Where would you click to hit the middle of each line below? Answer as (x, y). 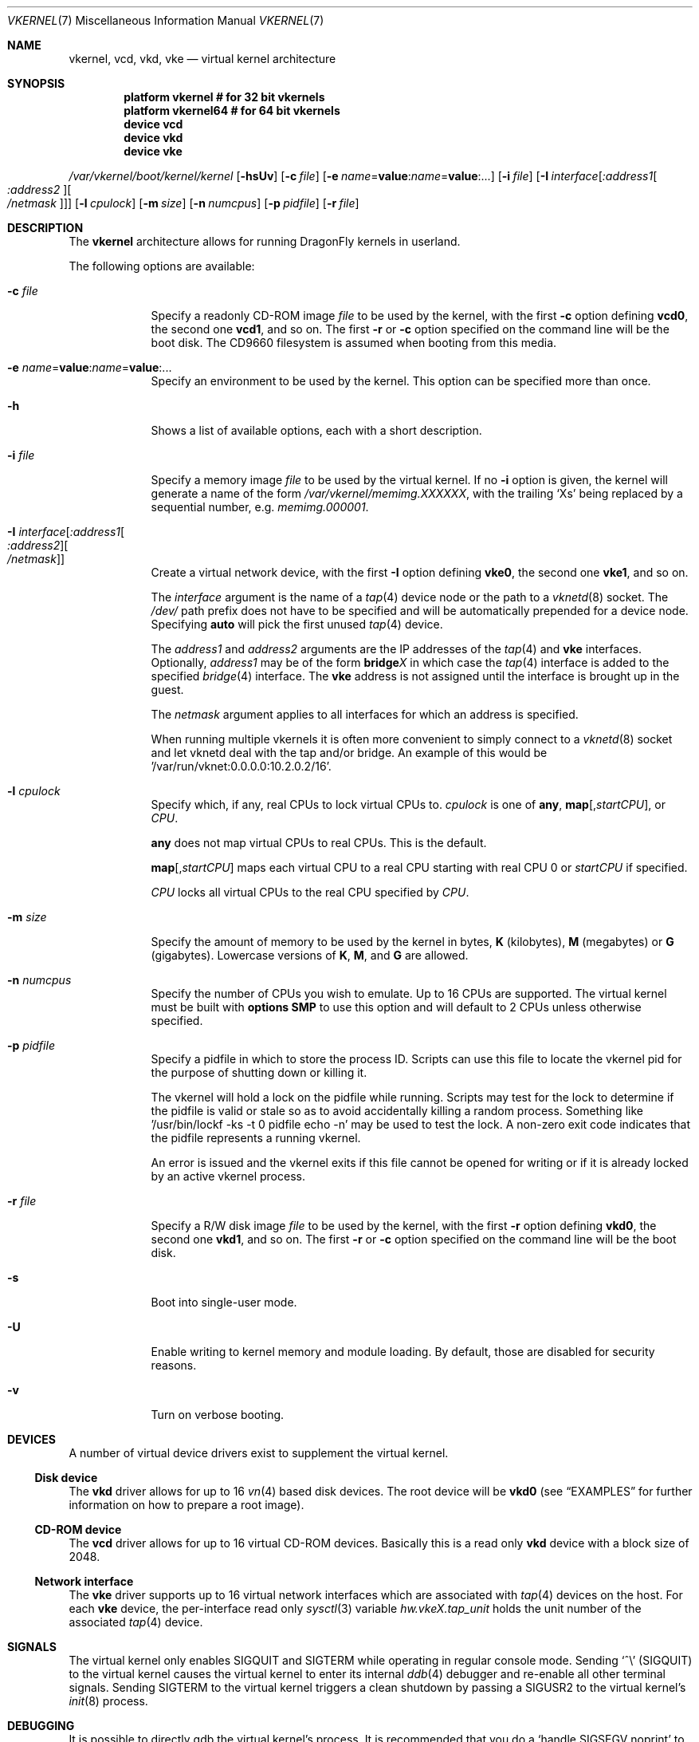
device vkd (153, 138)
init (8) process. (108, 1701)
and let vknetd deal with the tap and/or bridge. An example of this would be (349, 753)
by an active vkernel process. (228, 1176)
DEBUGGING (41, 1726)
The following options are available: (162, 266)
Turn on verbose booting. (218, 1415)
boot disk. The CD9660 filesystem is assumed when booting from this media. (354, 343)
